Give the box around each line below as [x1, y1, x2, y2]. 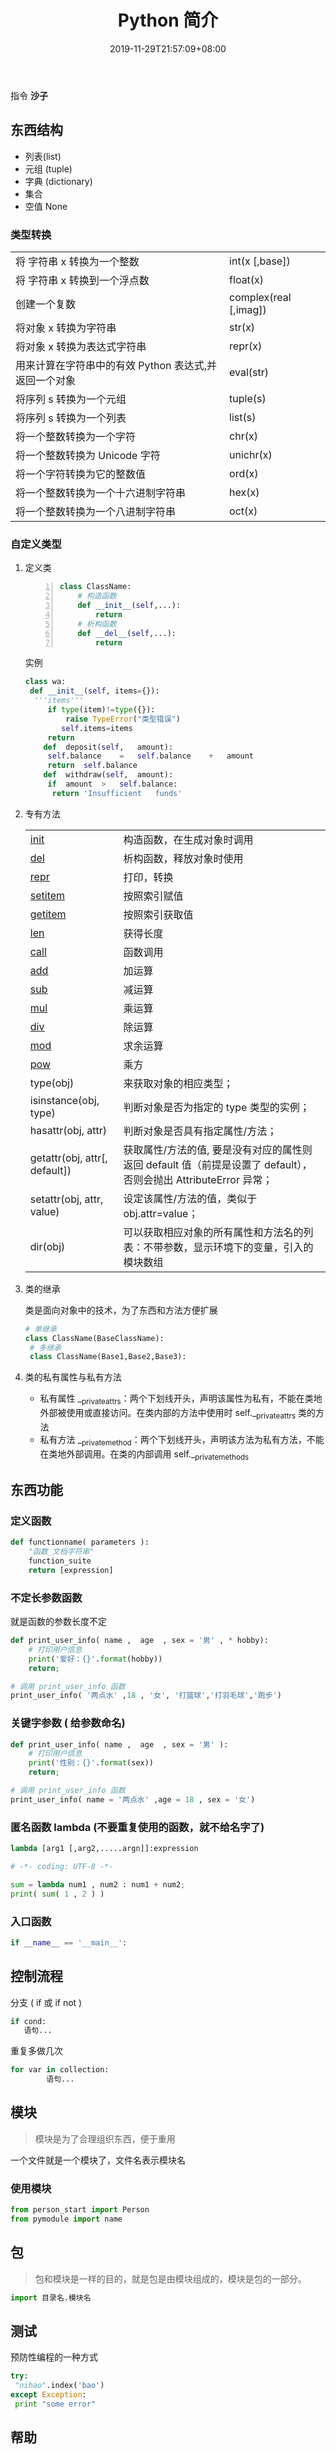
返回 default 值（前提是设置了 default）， [123, 1157, 313, 1171]
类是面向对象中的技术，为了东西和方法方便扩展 [24, 1304, 218, 1316]
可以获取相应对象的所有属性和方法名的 [123, 1225, 304, 1239]
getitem [29, 907, 67, 921]
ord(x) [229, 467, 259, 481]
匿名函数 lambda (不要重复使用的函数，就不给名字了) [10, 1820, 265, 1834]
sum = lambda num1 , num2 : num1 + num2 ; [10, 1879, 186, 1890]
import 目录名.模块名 [10, 2292, 92, 2303]
